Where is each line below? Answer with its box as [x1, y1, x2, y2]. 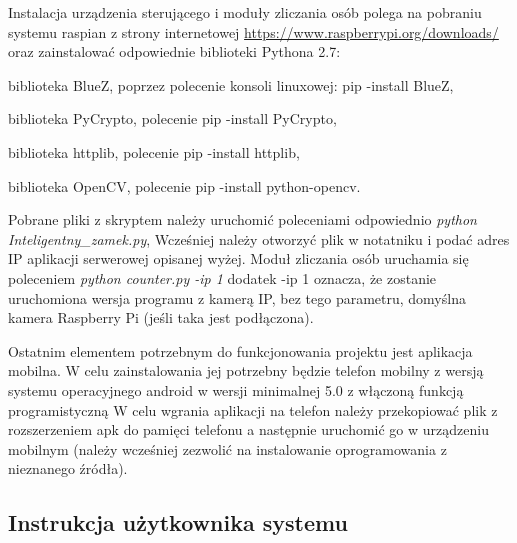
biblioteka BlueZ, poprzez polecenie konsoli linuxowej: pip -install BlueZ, [8, 74, 454, 95]
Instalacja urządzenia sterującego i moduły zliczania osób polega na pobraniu [8, 2, 482, 22]
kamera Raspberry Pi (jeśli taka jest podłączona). [8, 307, 314, 328]
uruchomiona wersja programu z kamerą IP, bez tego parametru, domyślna [8, 287, 466, 308]
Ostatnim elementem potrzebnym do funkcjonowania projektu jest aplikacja [8, 340, 473, 361]
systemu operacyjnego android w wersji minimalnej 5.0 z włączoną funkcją [8, 379, 464, 400]
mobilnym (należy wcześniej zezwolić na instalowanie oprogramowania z [8, 438, 447, 459]
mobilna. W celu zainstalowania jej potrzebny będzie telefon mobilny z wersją [8, 360, 484, 381]
